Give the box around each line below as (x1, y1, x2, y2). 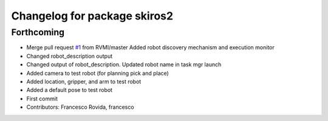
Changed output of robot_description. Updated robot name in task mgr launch (26, 61, 222, 68)
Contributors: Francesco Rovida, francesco (26, 103, 134, 111)
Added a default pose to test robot (26, 86, 112, 94)
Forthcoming (11, 27, 65, 38)
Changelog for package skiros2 (11, 9, 173, 22)
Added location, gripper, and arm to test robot (26, 78, 142, 85)
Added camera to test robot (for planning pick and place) (26, 69, 169, 77)
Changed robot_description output (26, 52, 113, 60)
